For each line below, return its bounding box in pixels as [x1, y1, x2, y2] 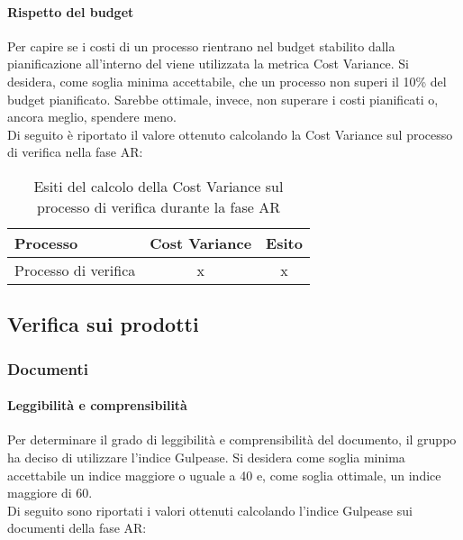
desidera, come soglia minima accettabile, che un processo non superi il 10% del [7, 71, 447, 90]
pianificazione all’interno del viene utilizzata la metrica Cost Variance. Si [7, 54, 409, 73]
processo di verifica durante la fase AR [36, 196, 280, 217]
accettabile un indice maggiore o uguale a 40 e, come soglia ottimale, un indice [7, 465, 441, 484]
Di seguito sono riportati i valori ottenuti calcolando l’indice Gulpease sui [7, 500, 413, 519]
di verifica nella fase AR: [7, 142, 143, 161]
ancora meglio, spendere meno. [7, 107, 177, 126]
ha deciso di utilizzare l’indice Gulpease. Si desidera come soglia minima [7, 447, 405, 466]
